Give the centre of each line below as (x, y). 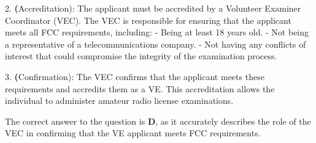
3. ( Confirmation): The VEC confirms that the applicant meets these (135, 76)
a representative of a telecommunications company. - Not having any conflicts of (156, 44)
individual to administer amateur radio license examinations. (119, 101)
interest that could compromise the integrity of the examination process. (141, 56)
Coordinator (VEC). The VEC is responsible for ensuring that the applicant (148, 20)
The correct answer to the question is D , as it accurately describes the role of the (158, 121)
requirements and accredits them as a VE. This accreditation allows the (140, 88)
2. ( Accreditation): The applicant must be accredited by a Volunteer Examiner (153, 8)
